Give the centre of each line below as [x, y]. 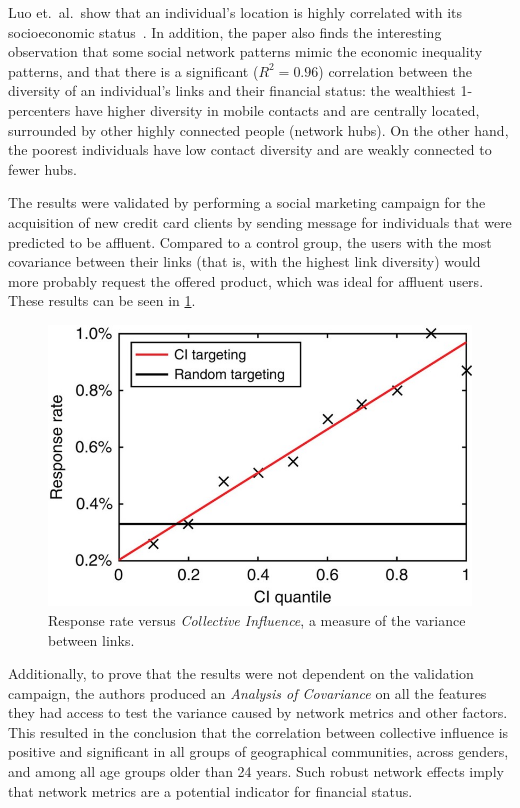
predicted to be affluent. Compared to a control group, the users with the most [250, 241]
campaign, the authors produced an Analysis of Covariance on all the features [247, 692]
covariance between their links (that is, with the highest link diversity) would [244, 261]
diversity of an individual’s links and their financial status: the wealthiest [232, 90]
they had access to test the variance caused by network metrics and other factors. [258, 712]
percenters [39, 109]
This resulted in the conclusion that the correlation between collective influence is [258, 731]
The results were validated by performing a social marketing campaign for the [247, 202]
